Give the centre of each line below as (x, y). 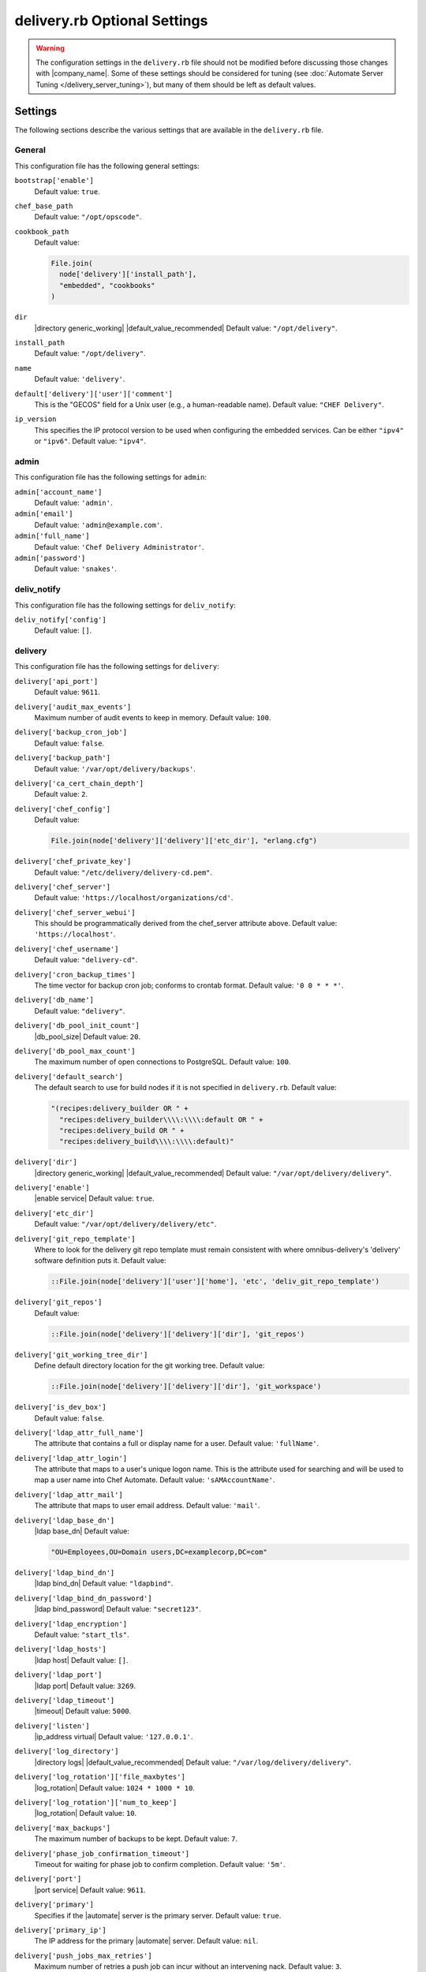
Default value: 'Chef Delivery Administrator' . (119, 547)
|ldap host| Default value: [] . (82, 1660)
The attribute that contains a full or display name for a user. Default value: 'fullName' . (177, 1444)
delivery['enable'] (52, 1188)
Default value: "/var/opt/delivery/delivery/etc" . (125, 1224)
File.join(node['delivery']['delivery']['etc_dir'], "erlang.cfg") (184, 841)
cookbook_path (42, 232)
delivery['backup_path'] (62, 758)
